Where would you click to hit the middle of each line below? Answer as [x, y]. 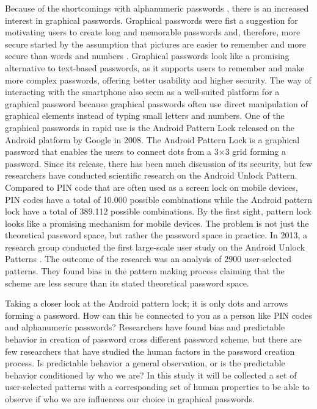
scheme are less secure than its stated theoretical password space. [127, 283]
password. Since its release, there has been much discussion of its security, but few [158, 163]
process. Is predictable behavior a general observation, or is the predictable [145, 363]
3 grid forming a [255, 151]
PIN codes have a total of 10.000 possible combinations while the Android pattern [159, 199]
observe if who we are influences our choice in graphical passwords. [130, 399]
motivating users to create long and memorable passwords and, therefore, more [153, 32]
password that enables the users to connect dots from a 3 [112, 151]
